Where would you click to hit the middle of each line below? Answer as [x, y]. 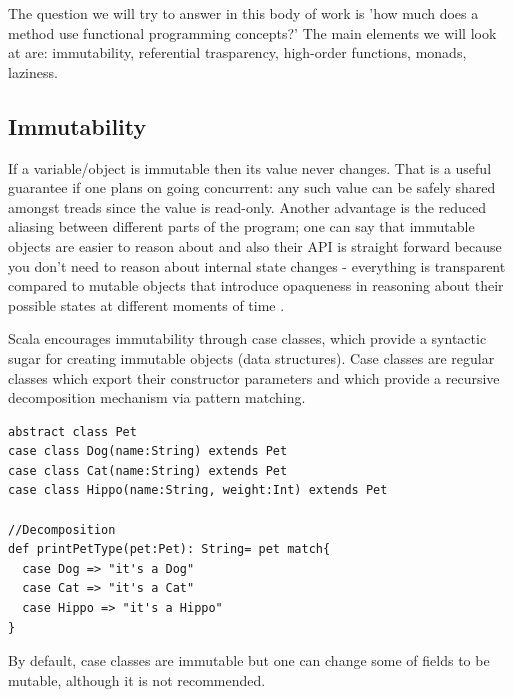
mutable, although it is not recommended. [137, 679]
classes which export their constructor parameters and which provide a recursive [254, 377]
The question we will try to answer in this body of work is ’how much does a [243, 13]
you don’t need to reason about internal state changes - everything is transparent [257, 265]
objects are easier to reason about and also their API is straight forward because [255, 245]
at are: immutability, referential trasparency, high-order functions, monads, [237, 52]
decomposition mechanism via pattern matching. [157, 397]
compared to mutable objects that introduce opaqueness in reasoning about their [256, 285]
